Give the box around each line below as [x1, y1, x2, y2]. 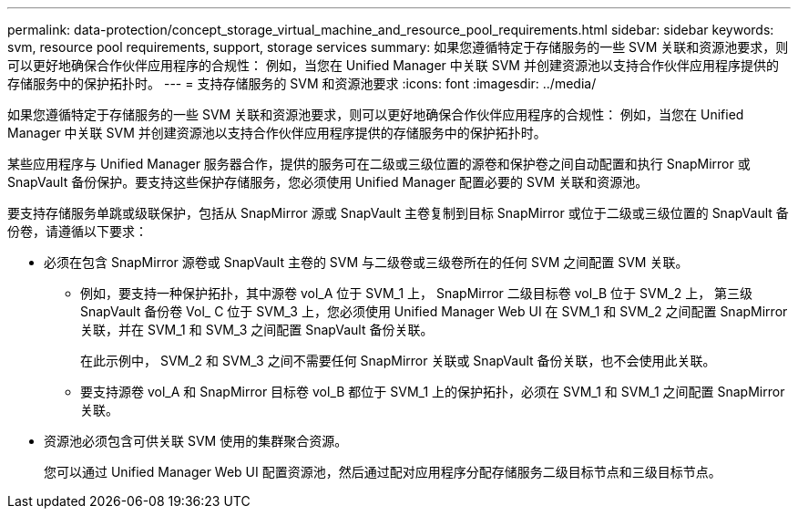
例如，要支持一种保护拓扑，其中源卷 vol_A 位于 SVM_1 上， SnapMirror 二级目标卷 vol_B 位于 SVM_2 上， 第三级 [80, 285, 753, 301]
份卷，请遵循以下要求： [7, 223, 148, 239]
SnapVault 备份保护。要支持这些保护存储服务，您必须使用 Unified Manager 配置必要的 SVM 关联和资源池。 [7, 174, 649, 190]
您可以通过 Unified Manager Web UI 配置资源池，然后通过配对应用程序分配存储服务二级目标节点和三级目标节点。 [44, 464, 721, 480]
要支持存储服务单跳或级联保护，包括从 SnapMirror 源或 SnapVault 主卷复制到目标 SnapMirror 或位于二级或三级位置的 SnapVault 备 [7, 205, 789, 221]
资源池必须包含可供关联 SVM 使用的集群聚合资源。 [44, 433, 348, 449]
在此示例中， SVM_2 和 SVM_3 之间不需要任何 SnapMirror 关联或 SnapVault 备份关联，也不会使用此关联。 [80, 353, 716, 368]
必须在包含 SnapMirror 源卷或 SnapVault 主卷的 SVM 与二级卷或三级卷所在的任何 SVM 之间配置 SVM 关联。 [44, 254, 689, 270]
